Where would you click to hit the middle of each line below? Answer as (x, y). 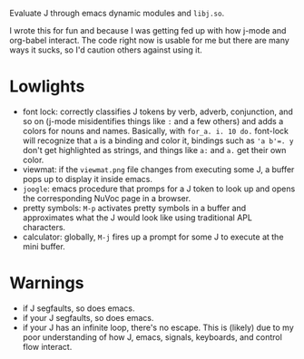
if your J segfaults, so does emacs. (88, 317)
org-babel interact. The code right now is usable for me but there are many (150, 40)
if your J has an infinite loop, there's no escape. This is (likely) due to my (158, 327)
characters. (44, 227)
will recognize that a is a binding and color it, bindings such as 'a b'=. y (158, 141)
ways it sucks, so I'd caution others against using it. (106, 50)
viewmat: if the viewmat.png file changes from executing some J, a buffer (158, 169)
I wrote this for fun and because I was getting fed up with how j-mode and (148, 30)
